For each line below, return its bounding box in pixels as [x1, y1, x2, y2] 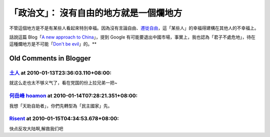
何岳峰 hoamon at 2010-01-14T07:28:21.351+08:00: [9, 92, 138, 99]
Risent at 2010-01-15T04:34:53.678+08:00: [9, 115, 119, 122]
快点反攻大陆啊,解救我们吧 [9, 125, 63, 131]
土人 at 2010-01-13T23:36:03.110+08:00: [9, 69, 112, 76]
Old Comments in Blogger [9, 54, 91, 62]
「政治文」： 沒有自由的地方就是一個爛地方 [9, 7, 182, 18]
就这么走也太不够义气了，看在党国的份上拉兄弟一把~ [9, 80, 117, 86]
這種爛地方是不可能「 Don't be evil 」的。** [9, 41, 97, 47]
